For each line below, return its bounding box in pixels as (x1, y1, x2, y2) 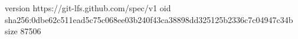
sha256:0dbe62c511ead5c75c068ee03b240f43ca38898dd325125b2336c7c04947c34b (5, 13, 293, 25)
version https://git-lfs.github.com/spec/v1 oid (5, 2, 171, 14)
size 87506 (5, 25, 41, 37)
